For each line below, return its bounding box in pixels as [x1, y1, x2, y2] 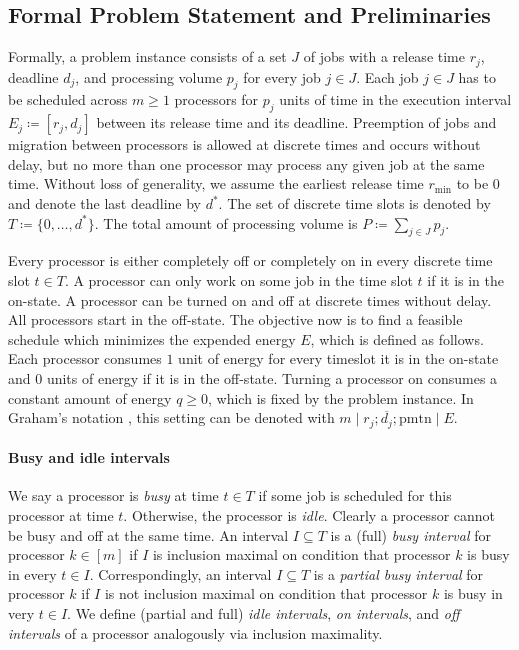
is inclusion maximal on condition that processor [152, 544, 451, 565]
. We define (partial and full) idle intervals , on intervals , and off [67, 602, 460, 623]
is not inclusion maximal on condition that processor [104, 583, 428, 604]
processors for [174, 89, 259, 110]
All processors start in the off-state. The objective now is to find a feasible [8, 309, 463, 330]
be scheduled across [8, 89, 128, 110]
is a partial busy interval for [313, 563, 484, 584]
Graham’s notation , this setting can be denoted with [8, 407, 335, 428]
